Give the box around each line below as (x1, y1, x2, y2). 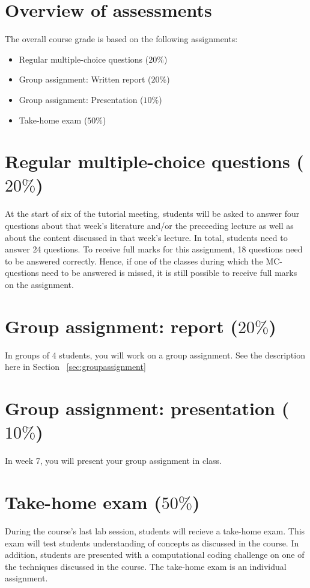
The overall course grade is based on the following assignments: (5, 33, 238, 45)
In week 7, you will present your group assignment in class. (5, 454, 222, 467)
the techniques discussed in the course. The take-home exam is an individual (5, 560, 287, 572)
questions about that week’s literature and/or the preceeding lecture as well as (5, 219, 294, 231)
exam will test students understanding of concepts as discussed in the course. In (5, 536, 299, 549)
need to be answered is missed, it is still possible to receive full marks (41, 266, 297, 279)
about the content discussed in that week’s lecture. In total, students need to (5, 231, 288, 243)
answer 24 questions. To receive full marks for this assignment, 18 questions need (5, 243, 303, 255)
